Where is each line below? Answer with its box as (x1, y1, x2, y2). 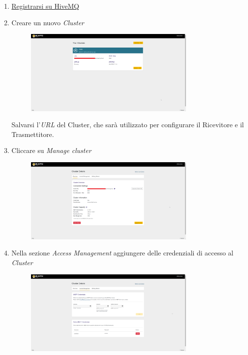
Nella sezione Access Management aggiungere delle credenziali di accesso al (11, 248, 233, 258)
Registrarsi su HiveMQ (11, 1, 79, 11)
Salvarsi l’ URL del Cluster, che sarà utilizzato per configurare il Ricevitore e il (11, 119, 244, 130)
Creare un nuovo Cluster (11, 17, 84, 27)
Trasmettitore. (11, 129, 54, 139)
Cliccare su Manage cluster (11, 145, 92, 155)
